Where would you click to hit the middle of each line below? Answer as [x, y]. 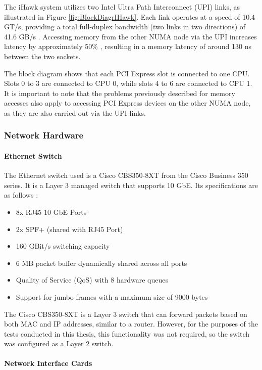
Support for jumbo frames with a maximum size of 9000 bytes [112, 296]
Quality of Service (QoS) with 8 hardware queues [92, 280]
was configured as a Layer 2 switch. [59, 343]
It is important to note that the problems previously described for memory [120, 93]
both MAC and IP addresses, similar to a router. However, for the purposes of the [131, 324]
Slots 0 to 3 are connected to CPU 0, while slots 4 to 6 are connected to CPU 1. [128, 83]
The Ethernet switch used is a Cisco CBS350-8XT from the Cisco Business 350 [126, 175]
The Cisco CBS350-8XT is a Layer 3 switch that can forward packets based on [126, 314]
